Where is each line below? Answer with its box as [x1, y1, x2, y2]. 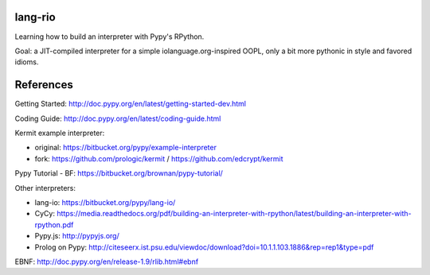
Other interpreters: [14, 183, 76, 192]
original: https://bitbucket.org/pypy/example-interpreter [34, 143, 217, 153]
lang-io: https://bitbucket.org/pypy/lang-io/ [34, 197, 176, 207]
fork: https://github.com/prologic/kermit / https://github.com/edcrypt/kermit [34, 153, 283, 163]
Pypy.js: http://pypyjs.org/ [34, 231, 119, 241]
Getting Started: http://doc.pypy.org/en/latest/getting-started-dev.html [14, 99, 247, 109]
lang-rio [14, 10, 56, 24]
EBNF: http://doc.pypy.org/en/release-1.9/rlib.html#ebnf [14, 257, 199, 266]
